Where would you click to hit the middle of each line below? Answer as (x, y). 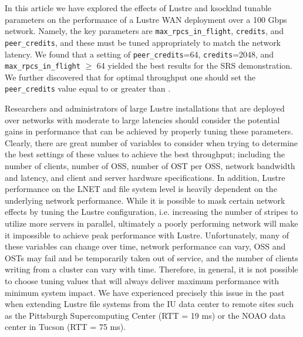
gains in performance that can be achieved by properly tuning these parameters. (149, 131)
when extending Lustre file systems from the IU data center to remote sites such (149, 304)
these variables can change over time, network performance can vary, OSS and (145, 246)
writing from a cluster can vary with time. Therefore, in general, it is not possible (151, 269)
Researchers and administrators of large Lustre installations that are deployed (145, 108)
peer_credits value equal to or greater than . (88, 88)
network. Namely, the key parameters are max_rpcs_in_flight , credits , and (144, 31)
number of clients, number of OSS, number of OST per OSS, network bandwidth (150, 166)
